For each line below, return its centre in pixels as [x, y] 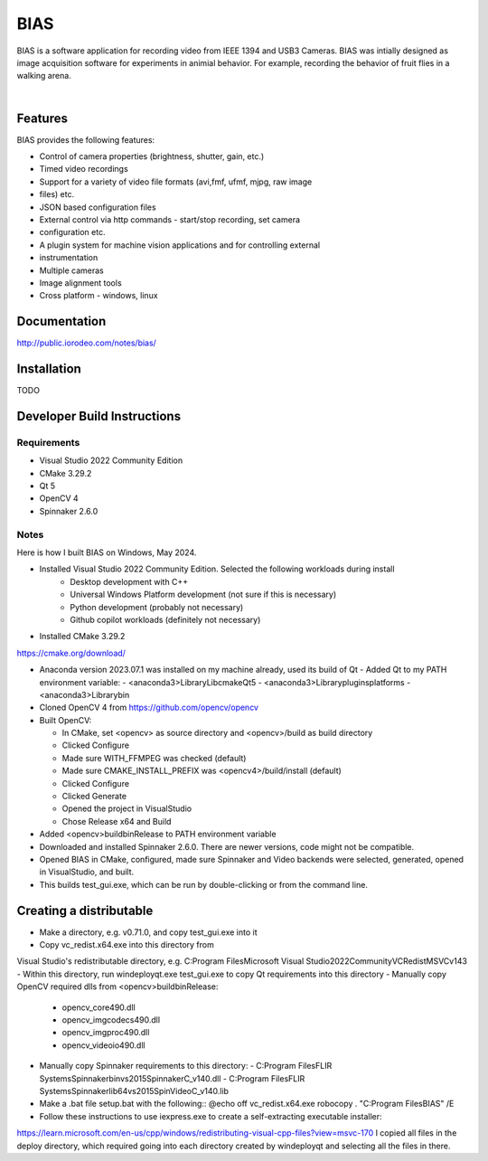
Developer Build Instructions [99, 416]
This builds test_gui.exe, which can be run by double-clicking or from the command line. [203, 884]
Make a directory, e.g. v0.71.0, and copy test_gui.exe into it [148, 932]
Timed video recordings [84, 169]
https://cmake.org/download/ [71, 653]
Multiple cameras [71, 270]
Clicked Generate [94, 797]
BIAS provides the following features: [86, 139]
